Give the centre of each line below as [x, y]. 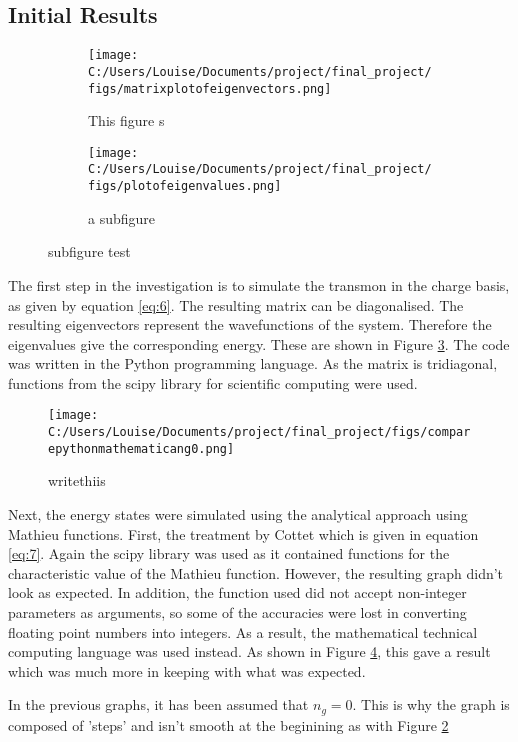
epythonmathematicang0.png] [141, 448]
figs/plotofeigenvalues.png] [185, 186]
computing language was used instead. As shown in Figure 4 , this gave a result [249, 651]
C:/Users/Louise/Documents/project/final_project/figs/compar [259, 432]
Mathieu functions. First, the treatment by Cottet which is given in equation [243, 533]
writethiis [77, 480]
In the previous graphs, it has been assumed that [158, 704]
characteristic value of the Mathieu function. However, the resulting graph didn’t [256, 572]
